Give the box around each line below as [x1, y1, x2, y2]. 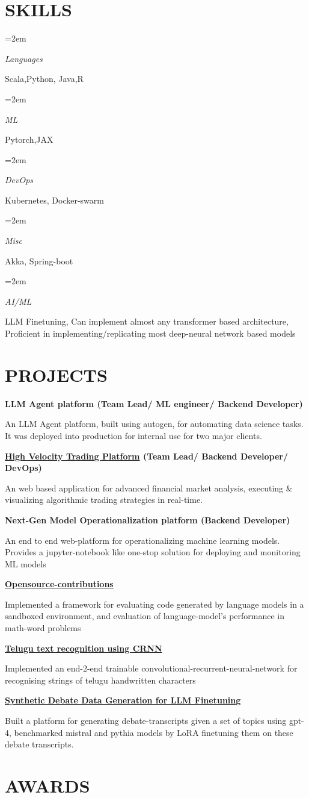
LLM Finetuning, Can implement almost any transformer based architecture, [5, 315, 289, 328]
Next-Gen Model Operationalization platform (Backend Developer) [5, 513, 290, 526]
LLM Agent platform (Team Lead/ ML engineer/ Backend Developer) [5, 397, 303, 410]
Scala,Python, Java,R [5, 72, 84, 85]
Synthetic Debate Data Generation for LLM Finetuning [5, 694, 241, 706]
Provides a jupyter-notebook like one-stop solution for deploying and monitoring [5, 546, 301, 558]
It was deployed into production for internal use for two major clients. [5, 429, 262, 441]
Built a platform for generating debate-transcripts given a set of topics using [5, 714, 287, 727]
